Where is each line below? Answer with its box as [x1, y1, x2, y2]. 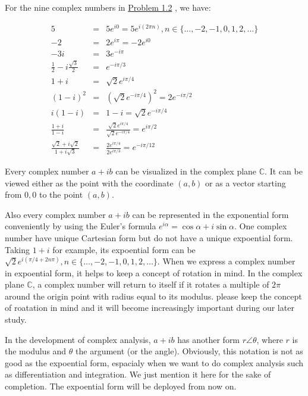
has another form [177, 333, 240, 345]
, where [256, 333, 283, 345]
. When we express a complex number [157, 255, 296, 267]
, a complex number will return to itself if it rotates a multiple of [32, 278, 269, 291]
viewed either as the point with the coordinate [5, 176, 174, 189]
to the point [39, 188, 83, 201]
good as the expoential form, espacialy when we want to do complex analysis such [5, 356, 304, 369]
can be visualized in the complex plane [115, 164, 257, 177]
